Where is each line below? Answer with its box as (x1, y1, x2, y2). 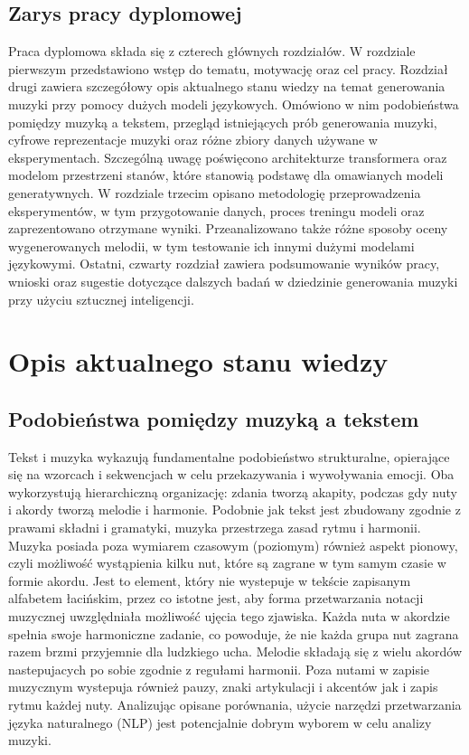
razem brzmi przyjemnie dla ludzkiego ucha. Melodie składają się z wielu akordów (8, 642, 462, 661)
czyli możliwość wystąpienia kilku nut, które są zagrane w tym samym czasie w (8, 553, 446, 572)
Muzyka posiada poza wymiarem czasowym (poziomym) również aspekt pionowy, (8, 535, 458, 554)
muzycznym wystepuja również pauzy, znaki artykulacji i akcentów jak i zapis (8, 677, 438, 696)
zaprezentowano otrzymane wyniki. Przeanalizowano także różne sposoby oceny (8, 219, 448, 238)
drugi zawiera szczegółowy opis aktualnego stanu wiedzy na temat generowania (8, 77, 446, 96)
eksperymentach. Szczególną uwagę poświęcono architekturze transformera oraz (8, 147, 447, 166)
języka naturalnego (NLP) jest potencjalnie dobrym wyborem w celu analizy (8, 713, 432, 731)
